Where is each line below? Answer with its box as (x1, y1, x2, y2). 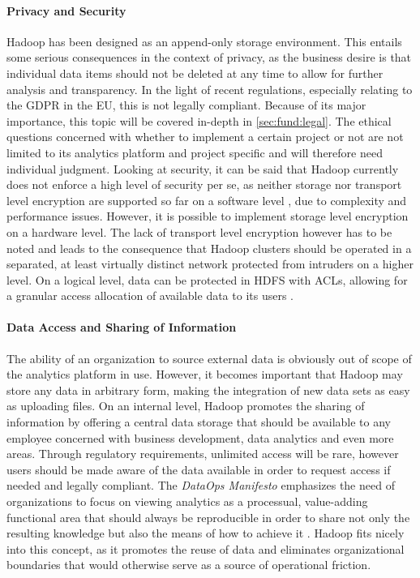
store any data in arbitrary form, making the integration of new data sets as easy (6, 381, 410, 398)
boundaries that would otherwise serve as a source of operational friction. (6, 556, 371, 573)
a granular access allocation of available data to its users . (6, 287, 294, 304)
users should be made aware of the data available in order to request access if (6, 460, 391, 477)
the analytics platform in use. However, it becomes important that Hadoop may (6, 366, 403, 383)
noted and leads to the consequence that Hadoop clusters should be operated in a (6, 239, 412, 256)
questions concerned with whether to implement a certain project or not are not (6, 128, 404, 145)
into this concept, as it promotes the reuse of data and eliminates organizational (6, 540, 405, 557)
